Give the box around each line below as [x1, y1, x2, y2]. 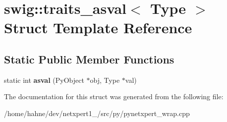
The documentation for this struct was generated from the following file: [4, 91, 224, 102]
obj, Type [90, 74, 120, 85]
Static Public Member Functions [4, 51, 174, 66]
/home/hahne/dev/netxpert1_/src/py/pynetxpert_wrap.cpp [4, 108, 190, 118]
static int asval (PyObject [4, 74, 84, 85]
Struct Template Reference [4, 17, 192, 38]
